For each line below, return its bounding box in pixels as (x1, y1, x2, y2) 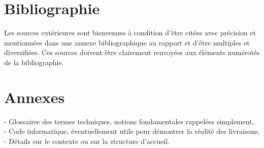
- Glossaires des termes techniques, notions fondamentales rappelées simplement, (4, 116, 254, 126)
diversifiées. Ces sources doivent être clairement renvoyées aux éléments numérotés (4, 47, 260, 58)
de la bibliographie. (4, 57, 64, 67)
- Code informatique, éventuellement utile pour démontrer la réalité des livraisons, (4, 126, 260, 136)
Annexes (4, 86, 65, 107)
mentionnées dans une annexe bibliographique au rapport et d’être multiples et (4, 37, 250, 47)
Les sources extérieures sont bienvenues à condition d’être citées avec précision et (4, 27, 256, 38)
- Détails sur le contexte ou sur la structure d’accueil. (4, 135, 170, 146)
